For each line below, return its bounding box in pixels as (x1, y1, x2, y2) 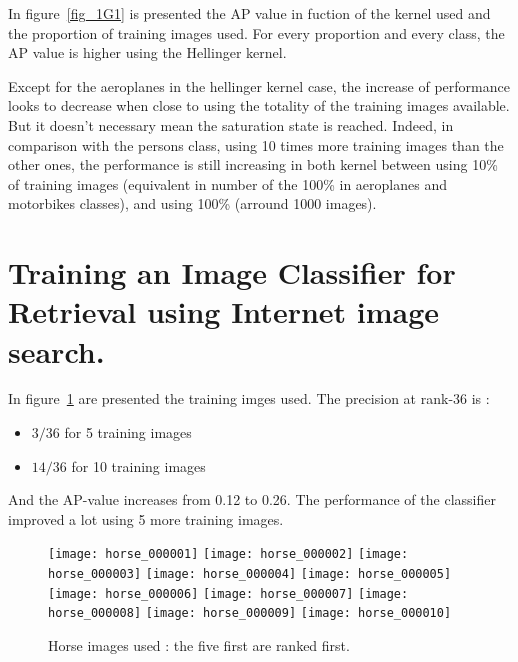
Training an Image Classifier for (8, 252, 456, 293)
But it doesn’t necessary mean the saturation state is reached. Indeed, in (8, 114, 454, 135)
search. (8, 330, 105, 371)
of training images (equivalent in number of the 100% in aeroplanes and (8, 173, 447, 194)
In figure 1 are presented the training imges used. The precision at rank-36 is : (8, 388, 490, 409)
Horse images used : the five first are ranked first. (48, 635, 350, 656)
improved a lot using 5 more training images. (8, 508, 284, 529)
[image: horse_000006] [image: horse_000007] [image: (48, 586, 409, 601)
